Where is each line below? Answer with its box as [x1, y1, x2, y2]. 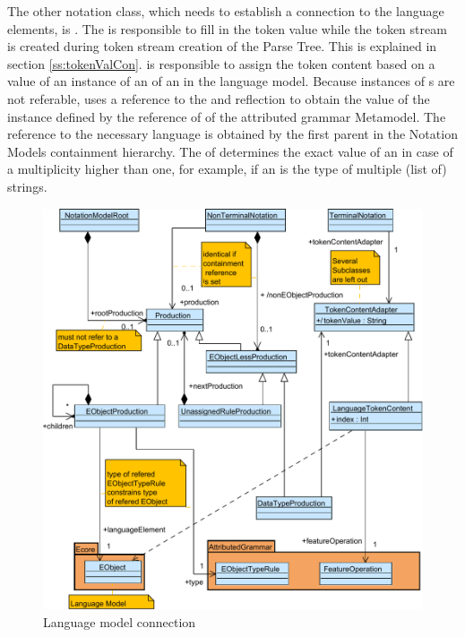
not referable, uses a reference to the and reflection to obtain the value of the [7, 89, 430, 108]
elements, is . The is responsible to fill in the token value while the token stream [7, 19, 447, 38]
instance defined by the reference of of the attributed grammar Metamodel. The [7, 107, 446, 125]
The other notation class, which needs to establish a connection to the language [7, 2, 444, 20]
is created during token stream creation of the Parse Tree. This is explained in [7, 37, 437, 56]
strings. [7, 176, 47, 195]
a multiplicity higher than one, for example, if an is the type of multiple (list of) [7, 159, 447, 178]
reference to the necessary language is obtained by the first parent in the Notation [7, 125, 458, 143]
